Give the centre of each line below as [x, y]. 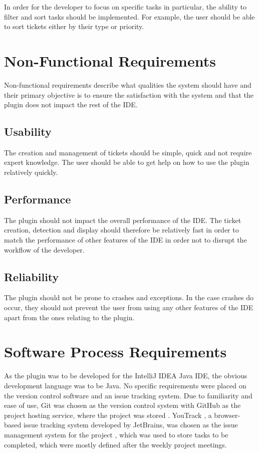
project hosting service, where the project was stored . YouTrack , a [108, 415]
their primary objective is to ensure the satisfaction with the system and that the [129, 94]
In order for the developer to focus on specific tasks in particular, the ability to [125, 7]
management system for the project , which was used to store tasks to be [116, 434]
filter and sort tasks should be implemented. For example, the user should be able [129, 16]
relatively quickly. [31, 172]
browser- [227, 415]
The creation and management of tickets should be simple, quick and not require [128, 152]
